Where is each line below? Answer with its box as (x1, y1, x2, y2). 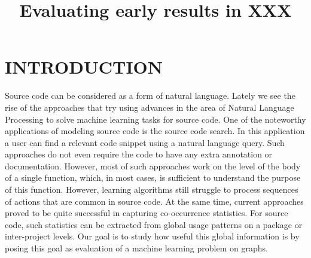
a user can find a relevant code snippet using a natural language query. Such (5, 136, 285, 148)
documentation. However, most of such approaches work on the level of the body (5, 159, 301, 172)
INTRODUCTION (5, 54, 163, 79)
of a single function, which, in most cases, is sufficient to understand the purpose (5, 171, 301, 184)
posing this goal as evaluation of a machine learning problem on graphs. (5, 242, 268, 254)
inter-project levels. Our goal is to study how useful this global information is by (5, 230, 300, 242)
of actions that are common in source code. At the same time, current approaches (5, 195, 304, 207)
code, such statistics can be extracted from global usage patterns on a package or (5, 218, 303, 230)
